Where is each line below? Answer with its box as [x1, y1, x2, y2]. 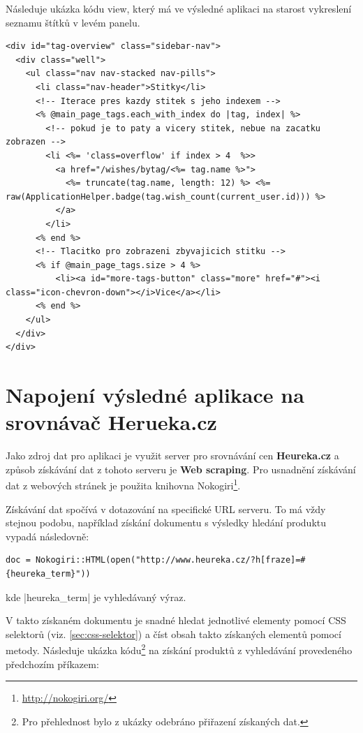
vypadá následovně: [6, 528, 89, 543]
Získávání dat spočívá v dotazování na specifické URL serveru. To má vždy [6, 501, 326, 516]
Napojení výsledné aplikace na [6, 380, 304, 409]
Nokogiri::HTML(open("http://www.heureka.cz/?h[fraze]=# [35, 555, 306, 565]
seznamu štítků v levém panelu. [6, 15, 140, 29]
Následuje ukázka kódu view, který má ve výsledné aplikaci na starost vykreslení [6, 1, 352, 15]
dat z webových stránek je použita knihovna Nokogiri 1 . [6, 476, 241, 492]
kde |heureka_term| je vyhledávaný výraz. [6, 589, 186, 604]
